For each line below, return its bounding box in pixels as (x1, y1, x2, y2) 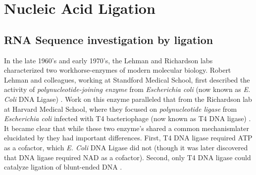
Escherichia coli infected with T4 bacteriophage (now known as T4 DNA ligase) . (4, 113, 251, 124)
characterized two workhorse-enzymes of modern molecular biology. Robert (4, 65, 231, 75)
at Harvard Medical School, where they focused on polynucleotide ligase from (4, 103, 237, 114)
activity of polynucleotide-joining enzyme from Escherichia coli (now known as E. (4, 84, 251, 94)
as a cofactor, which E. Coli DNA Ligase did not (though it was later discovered (4, 142, 248, 152)
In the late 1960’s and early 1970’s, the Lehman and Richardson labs (4, 55, 213, 65)
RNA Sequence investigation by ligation (4, 32, 213, 47)
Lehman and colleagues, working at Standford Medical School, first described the (4, 74, 250, 85)
